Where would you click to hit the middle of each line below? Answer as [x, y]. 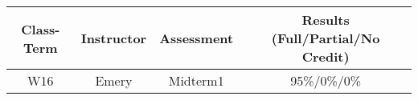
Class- [41, 29]
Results [326, 20]
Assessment [197, 38]
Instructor [114, 38]
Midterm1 [196, 80]
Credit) [326, 56]
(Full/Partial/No [326, 38]
